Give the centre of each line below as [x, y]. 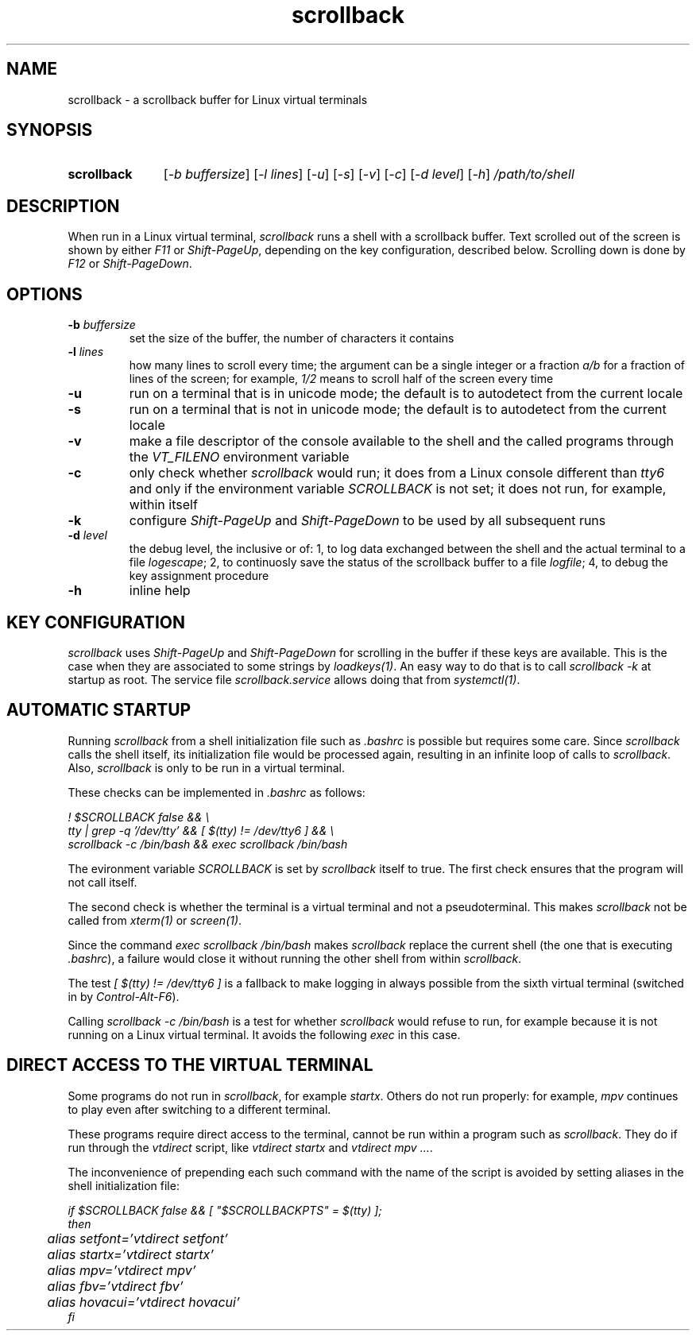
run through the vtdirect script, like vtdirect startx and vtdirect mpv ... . [250, 1147]
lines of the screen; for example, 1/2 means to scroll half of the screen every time [341, 379]
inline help [160, 591]
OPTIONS [44, 294]
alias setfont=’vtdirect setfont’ [137, 1238]
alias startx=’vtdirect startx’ [130, 1254]
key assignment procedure [199, 576]
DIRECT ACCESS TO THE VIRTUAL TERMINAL [190, 1065]
